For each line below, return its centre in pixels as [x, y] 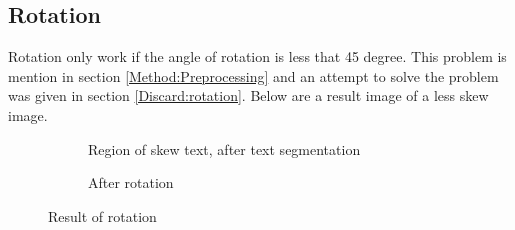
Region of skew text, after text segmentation [224, 148]
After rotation [131, 182]
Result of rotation [102, 215]
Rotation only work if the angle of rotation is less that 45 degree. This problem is [257, 56]
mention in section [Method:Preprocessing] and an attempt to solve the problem [253, 75]
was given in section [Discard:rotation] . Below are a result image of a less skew [248, 95]
